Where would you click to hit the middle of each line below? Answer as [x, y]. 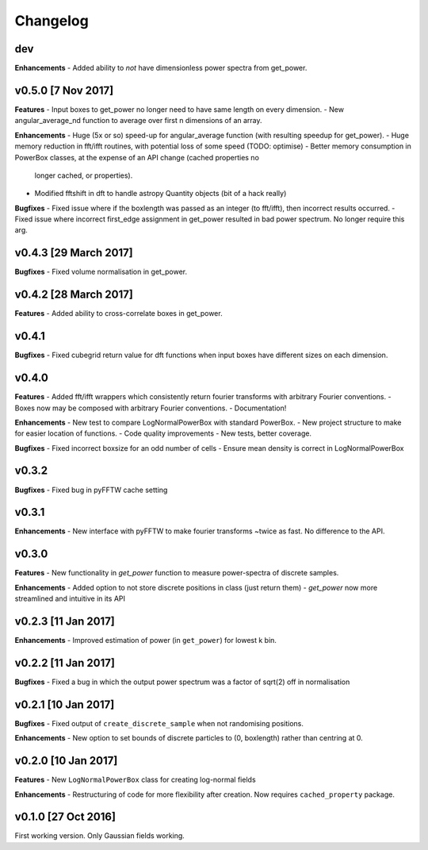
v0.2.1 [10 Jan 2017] [65, 704]
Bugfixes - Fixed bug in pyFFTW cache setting [91, 490]
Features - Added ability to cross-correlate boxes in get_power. [118, 313]
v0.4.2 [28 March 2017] [74, 295]
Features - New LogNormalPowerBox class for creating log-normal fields [136, 780]
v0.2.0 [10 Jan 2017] [66, 761]
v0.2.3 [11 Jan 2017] [65, 621]
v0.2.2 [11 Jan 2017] [65, 663]
